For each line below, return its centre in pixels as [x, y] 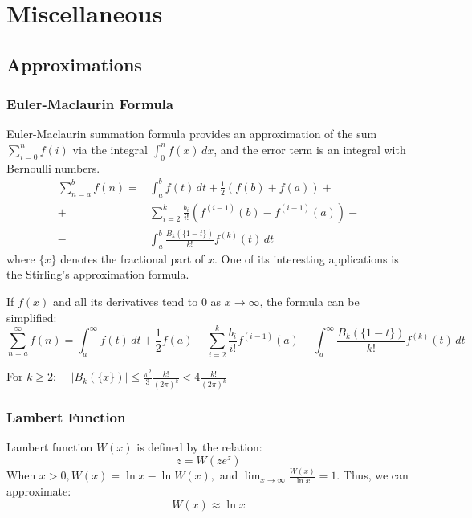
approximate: [39, 491]
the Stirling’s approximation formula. [98, 274]
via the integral [110, 149]
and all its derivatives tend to [126, 302]
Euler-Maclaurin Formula [90, 104]
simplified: [32, 317]
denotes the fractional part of [132, 258]
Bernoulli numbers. [53, 167]
